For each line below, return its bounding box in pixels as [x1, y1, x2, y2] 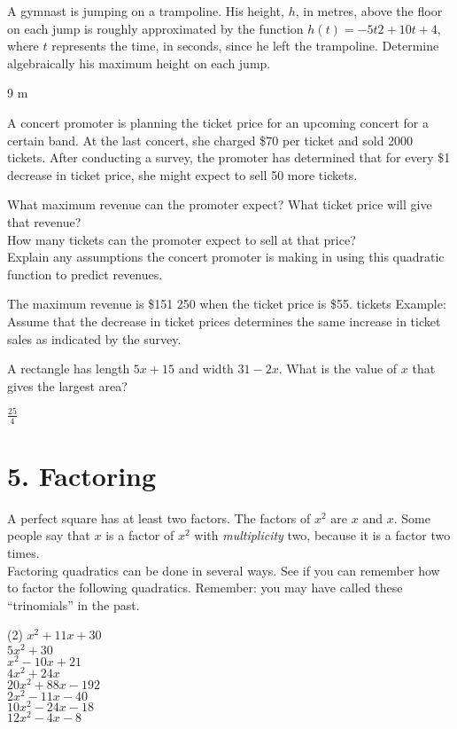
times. [7, 543, 40, 561]
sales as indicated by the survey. [7, 329, 182, 348]
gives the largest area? [7, 376, 128, 395]
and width [178, 359, 234, 378]
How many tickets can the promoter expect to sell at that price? [7, 230, 356, 248]
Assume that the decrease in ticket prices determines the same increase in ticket [7, 311, 441, 330]
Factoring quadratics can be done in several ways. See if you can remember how [7, 560, 440, 579]
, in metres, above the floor [295, 2, 443, 20]
